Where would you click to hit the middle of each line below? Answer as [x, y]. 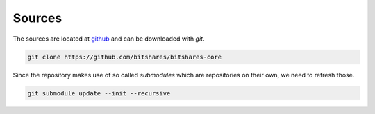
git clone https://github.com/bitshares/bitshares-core [125, 57]
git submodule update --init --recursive [99, 93]
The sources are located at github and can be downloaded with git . [109, 39]
